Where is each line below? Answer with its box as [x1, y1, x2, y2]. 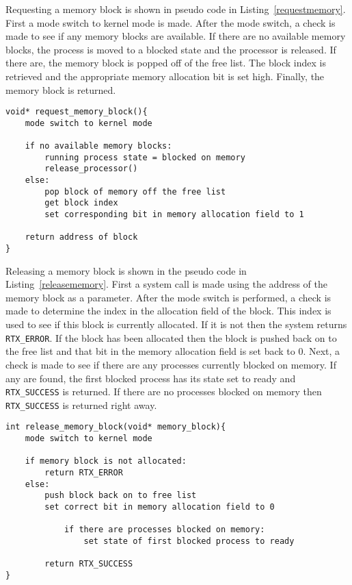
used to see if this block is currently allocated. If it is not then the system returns [5, 317, 347, 332]
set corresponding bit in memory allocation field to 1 [44, 210, 304, 220]
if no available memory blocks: [25, 141, 172, 151]
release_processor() [44, 164, 138, 174]
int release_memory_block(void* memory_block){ [5, 422, 226, 432]
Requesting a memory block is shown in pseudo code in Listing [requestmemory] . [5, 2, 346, 16]
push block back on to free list [44, 490, 197, 501]
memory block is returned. [5, 82, 116, 97]
